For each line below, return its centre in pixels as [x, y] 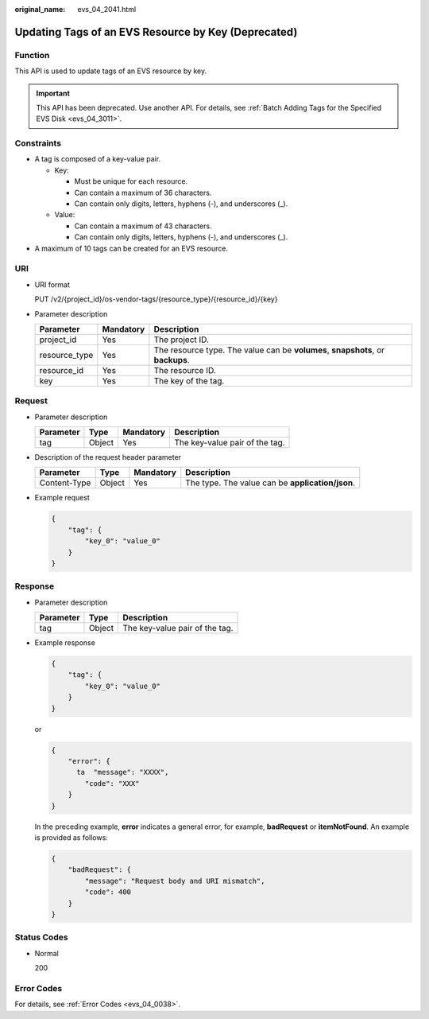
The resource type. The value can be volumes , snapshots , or [269, 350]
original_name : [40, 9]
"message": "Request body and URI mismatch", [175, 881]
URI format [52, 284]
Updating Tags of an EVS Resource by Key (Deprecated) [156, 32]
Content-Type [65, 483]
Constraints [38, 143]
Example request [62, 498]
